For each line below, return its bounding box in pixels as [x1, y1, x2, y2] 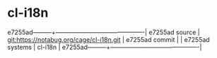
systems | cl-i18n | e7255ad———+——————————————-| [7, 43, 202, 51]
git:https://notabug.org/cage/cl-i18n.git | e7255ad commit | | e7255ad [7, 35, 210, 43]
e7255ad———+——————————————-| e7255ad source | [7, 28, 200, 36]
